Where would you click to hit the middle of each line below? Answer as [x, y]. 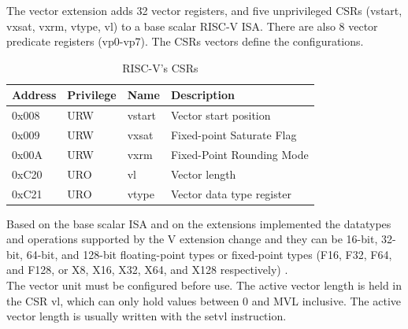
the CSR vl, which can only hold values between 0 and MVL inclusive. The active [204, 300]
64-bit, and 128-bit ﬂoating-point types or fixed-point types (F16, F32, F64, [209, 254]
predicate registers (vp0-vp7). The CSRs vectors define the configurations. [185, 41]
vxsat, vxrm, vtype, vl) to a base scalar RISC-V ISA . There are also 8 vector [192, 26]
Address [34, 95]
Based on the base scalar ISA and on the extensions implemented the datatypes [199, 223]
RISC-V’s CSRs [160, 67]
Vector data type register [231, 193]
